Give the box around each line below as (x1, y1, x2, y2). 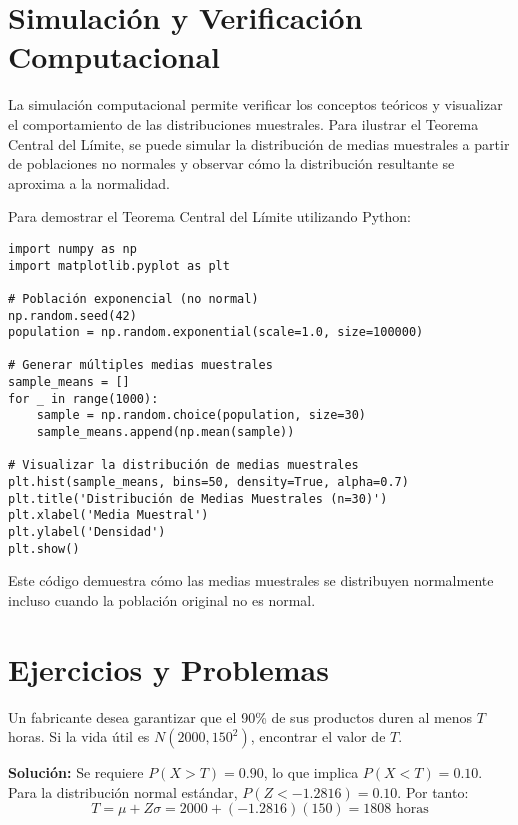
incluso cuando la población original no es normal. (8, 589, 316, 610)
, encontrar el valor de (250, 726, 386, 747)
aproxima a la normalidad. (8, 172, 170, 193)
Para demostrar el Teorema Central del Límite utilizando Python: (8, 206, 411, 227)
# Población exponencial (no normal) (8, 291, 259, 306)
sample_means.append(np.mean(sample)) (36, 425, 295, 440)
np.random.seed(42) (8, 308, 137, 323)
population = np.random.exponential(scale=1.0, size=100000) (8, 325, 424, 340)
